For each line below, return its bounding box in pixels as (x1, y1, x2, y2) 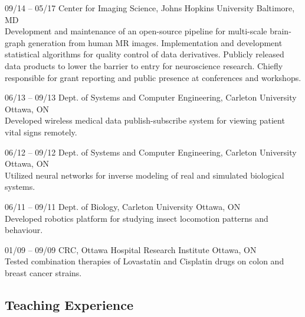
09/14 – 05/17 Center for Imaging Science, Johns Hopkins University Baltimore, (5, 2, 295, 14)
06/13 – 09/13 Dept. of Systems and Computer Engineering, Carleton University (5, 91, 297, 103)
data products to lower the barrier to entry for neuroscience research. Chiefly (5, 59, 283, 72)
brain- (270, 25, 291, 37)
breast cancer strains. (5, 266, 82, 279)
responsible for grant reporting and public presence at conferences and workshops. (5, 71, 301, 83)
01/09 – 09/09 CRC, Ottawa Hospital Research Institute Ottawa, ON (5, 243, 257, 255)
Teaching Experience (5, 295, 134, 313)
